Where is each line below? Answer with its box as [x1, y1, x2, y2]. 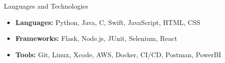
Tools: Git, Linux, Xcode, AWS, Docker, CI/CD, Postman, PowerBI [15, 49, 222, 59]
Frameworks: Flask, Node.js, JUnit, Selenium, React [15, 33, 177, 43]
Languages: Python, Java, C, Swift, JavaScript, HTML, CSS [15, 17, 201, 27]
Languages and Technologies [4, 1, 89, 11]
